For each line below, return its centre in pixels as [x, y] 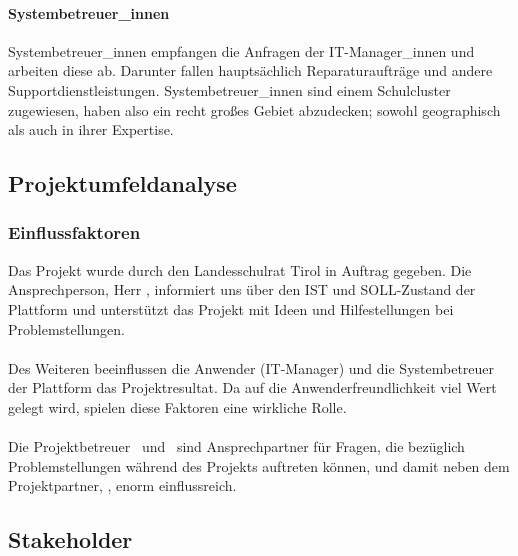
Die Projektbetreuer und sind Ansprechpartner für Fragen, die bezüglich [236, 446]
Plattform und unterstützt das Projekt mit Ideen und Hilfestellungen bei [231, 308]
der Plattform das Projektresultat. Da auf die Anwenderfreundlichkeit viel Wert [252, 387]
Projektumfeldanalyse [122, 183]
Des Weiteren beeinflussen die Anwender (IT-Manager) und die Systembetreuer [251, 367]
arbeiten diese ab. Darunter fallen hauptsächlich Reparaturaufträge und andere [250, 70]
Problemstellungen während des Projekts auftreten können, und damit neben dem [259, 465]
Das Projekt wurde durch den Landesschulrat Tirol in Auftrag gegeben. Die [240, 269]
